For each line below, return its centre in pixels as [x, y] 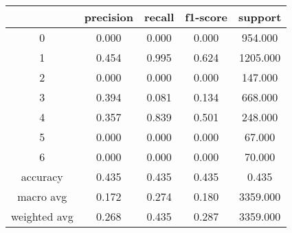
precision [109, 17]
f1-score [206, 17]
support [260, 17]
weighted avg [42, 216]
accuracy [42, 176]
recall [159, 17]
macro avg [42, 196]
